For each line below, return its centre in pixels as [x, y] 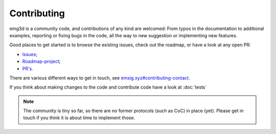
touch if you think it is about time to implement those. [79, 118]
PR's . [28, 68]
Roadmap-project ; [41, 62]
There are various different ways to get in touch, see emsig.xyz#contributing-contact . [100, 78]
